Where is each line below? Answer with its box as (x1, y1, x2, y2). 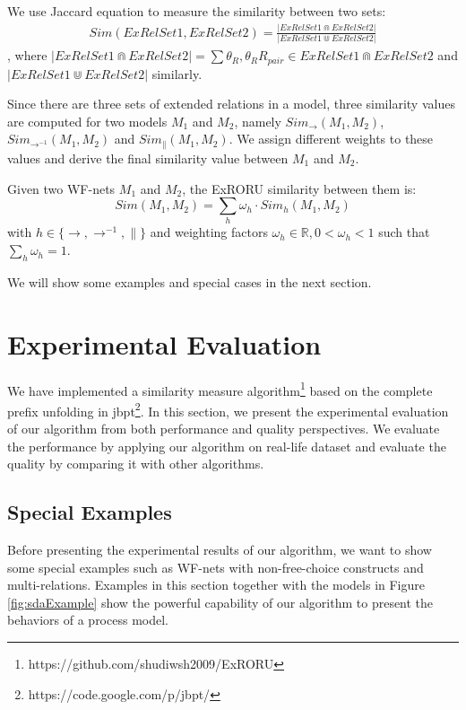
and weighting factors (150, 223, 268, 241)
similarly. (151, 64, 203, 83)
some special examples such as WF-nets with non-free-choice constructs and (7, 557, 424, 576)
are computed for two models (7, 111, 168, 130)
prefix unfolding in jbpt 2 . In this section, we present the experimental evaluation (7, 399, 449, 420)
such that (378, 223, 430, 241)
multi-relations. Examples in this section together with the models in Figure (7, 575, 426, 594)
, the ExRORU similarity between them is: (182, 179, 417, 197)
